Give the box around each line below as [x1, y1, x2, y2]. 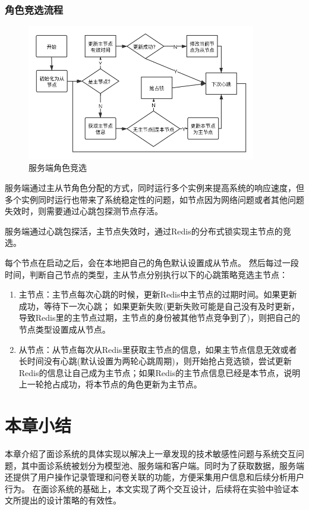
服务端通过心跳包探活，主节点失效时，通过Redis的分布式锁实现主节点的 [5, 224, 283, 237]
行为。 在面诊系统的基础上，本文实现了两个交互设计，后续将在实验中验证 [5, 482, 291, 495]
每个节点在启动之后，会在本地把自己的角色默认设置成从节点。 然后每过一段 [5, 256, 299, 269]
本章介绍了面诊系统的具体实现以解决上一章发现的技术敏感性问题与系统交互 [5, 448, 296, 460]
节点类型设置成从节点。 [18, 323, 111, 335]
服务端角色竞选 [29, 161, 87, 174]
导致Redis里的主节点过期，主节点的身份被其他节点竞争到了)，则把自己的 [18, 311, 300, 324]
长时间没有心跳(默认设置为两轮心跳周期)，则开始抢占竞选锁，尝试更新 [18, 355, 292, 367]
